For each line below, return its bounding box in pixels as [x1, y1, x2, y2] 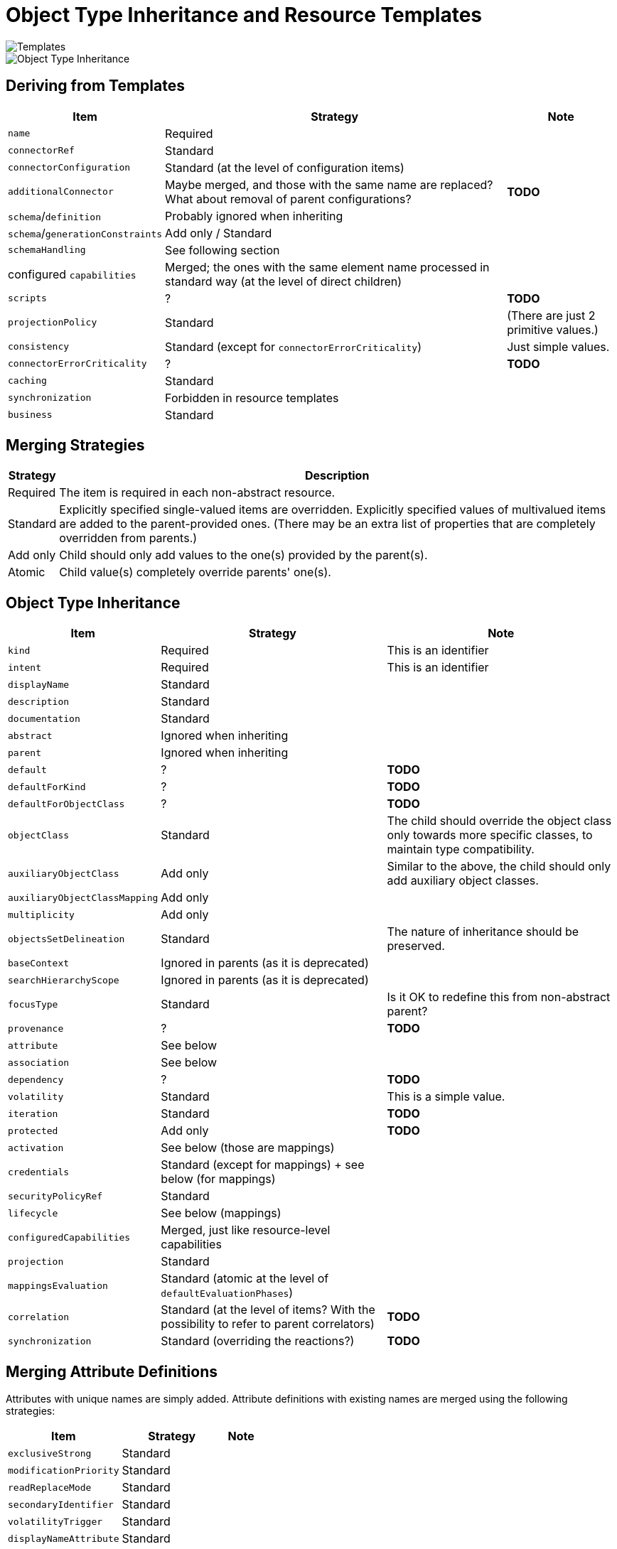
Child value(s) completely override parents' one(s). [59, 565, 331, 580]
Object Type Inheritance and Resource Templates [6, 3, 483, 27]
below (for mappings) [161, 1172, 276, 1187]
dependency [8, 1074, 64, 1085]
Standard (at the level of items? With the [161, 1302, 375, 1317]
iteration [8, 1108, 58, 1119]
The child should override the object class [387, 814, 612, 829]
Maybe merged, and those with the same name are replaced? [165, 177, 493, 192]
